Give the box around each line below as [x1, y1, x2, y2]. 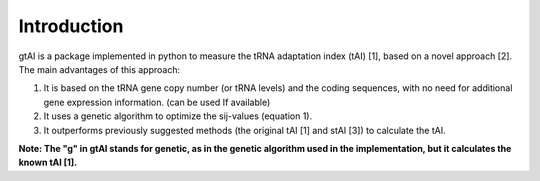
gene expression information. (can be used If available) [43, 96, 271, 108]
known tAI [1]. [18, 156, 78, 169]
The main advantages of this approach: [18, 63, 180, 75]
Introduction [18, 15, 124, 37]
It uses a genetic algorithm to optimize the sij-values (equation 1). [43, 110, 313, 122]
